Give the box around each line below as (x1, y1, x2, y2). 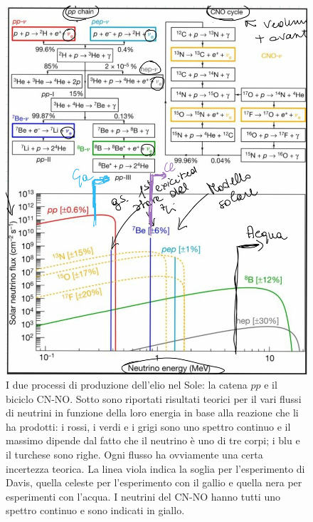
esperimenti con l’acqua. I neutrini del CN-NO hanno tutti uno (6, 488, 280, 503)
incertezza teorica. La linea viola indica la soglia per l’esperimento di (6, 461, 305, 476)
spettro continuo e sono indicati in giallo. (6, 503, 185, 518)
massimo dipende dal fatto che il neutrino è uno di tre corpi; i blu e (6, 433, 300, 448)
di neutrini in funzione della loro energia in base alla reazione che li (6, 405, 299, 420)
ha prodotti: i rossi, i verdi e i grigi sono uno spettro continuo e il (6, 419, 291, 434)
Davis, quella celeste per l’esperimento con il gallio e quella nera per (6, 475, 302, 490)
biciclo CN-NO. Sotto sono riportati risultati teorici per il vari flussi (6, 391, 302, 406)
